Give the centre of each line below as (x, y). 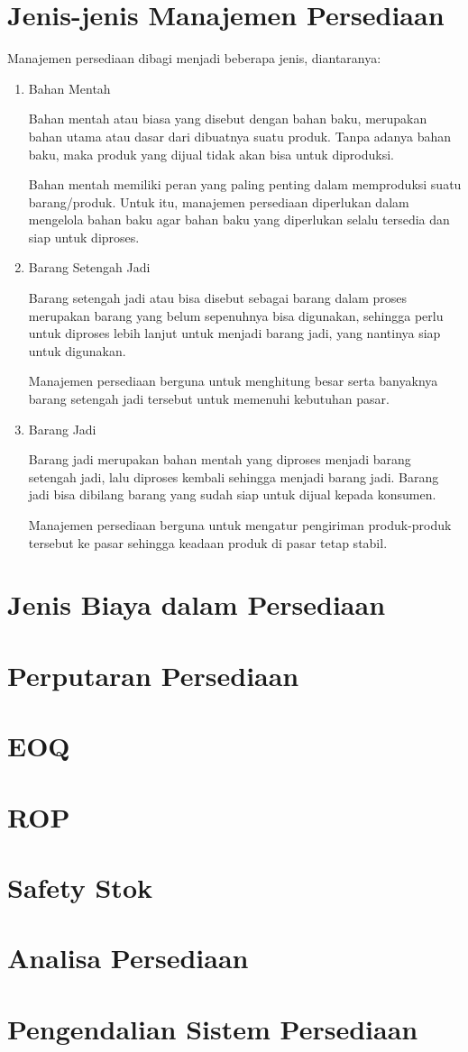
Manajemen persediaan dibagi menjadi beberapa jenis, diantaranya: (194, 58)
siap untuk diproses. (84, 237)
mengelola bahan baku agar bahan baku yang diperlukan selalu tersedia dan (239, 220)
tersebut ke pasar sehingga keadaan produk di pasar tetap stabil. (208, 542)
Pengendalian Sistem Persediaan (213, 1028)
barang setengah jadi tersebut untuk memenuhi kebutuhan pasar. (209, 399)
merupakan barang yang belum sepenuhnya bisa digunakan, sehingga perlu (236, 315)
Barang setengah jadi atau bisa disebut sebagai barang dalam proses (218, 298)
